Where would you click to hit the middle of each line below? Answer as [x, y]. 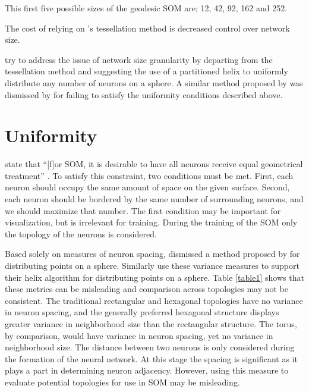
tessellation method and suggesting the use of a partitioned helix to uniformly [146, 71]
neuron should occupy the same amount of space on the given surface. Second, [147, 187]
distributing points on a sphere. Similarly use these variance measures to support [152, 266]
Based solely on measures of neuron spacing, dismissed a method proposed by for [152, 254]
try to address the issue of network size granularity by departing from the [139, 59]
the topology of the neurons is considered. [81, 233]
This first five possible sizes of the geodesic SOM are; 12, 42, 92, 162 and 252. [146, 8]
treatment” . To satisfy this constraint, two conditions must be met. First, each [149, 175]
